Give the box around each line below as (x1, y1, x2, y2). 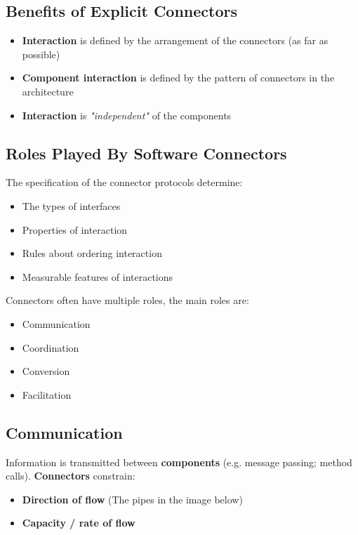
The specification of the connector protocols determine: (6, 175, 243, 190)
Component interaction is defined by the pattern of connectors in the (22, 70, 335, 85)
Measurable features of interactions (22, 269, 173, 284)
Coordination (22, 340, 79, 355)
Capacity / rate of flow (22, 515, 135, 530)
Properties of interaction (22, 222, 128, 237)
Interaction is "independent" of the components (22, 107, 232, 122)
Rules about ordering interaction (22, 246, 162, 260)
